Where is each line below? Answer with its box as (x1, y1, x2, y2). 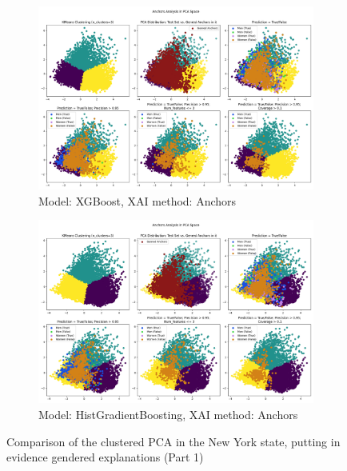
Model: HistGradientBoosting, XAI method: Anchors (38, 406, 298, 422)
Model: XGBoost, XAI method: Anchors (38, 192, 237, 209)
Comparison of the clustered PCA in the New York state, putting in (6, 433, 341, 449)
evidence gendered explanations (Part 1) (6, 449, 204, 465)
